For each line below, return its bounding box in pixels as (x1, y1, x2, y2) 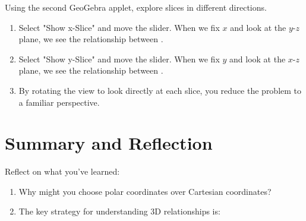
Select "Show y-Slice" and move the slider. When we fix (18, 52, 220, 65)
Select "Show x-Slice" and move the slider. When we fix (18, 21, 220, 33)
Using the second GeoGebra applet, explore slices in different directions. (5, 1, 267, 13)
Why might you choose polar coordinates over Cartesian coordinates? (18, 185, 272, 197)
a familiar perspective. (18, 96, 100, 108)
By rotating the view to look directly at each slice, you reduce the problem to (18, 84, 302, 96)
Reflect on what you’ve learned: (5, 165, 120, 178)
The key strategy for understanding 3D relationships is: (18, 205, 220, 217)
